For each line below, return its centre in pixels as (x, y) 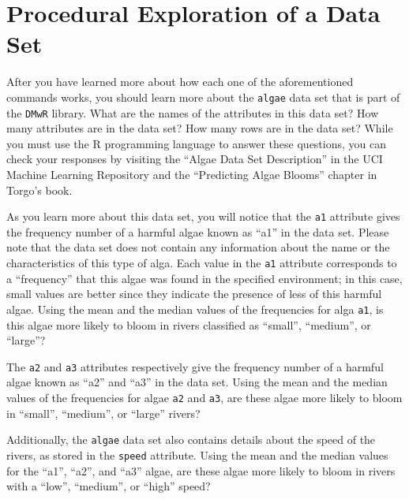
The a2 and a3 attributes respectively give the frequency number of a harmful (195, 366)
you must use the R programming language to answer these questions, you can (197, 143)
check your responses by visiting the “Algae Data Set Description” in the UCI (195, 159)
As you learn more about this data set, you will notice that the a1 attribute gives (203, 216)
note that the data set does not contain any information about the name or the (198, 247)
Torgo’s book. (39, 190)
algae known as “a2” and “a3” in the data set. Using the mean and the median (197, 382)
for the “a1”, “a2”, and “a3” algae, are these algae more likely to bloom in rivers (201, 470)
